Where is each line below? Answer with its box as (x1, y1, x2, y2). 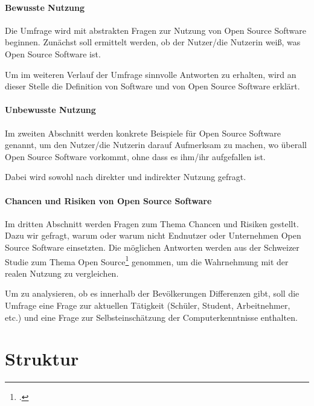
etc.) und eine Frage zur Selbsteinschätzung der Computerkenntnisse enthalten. (5, 311, 298, 323)
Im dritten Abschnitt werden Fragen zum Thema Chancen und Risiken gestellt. (5, 217, 299, 230)
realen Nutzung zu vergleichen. (5, 266, 119, 279)
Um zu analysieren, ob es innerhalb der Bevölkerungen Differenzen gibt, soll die (5, 287, 300, 300)
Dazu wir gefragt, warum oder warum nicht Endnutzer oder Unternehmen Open (5, 229, 301, 242)
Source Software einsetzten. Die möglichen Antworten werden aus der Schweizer (5, 240, 300, 253)
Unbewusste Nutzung (5, 103, 96, 116)
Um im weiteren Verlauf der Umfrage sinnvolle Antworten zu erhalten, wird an (5, 68, 296, 80)
